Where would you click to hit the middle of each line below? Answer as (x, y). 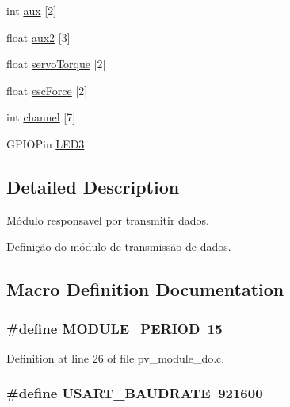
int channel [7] (41, 117)
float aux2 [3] (38, 37)
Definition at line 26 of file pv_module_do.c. (116, 357)
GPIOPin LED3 (46, 143)
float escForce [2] (47, 90)
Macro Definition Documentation (145, 289)
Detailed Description (93, 186)
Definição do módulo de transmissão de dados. (119, 246)
